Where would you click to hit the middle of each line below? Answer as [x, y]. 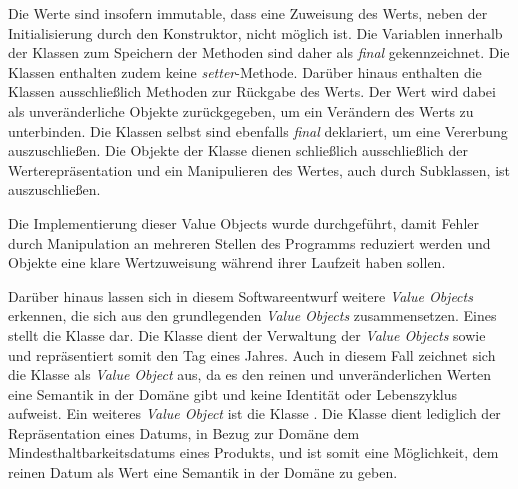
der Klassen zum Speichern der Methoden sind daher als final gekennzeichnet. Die [259, 52]
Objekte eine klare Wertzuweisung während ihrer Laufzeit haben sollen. [227, 262]
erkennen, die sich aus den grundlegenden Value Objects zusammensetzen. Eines [252, 315]
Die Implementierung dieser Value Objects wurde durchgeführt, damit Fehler [243, 222]
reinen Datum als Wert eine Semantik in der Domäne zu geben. [203, 472]
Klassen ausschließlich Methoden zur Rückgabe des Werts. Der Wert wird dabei [252, 91]
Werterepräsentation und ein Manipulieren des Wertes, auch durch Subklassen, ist [259, 169]
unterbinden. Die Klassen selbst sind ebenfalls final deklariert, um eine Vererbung [258, 130]
